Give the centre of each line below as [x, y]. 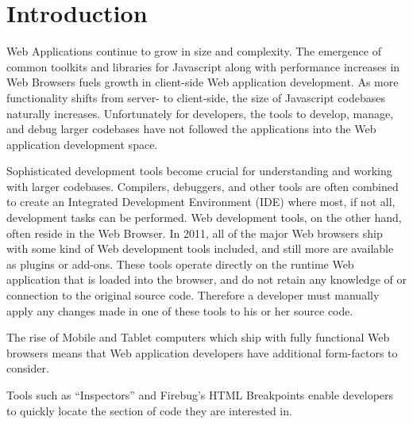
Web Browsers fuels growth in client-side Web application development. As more [203, 82]
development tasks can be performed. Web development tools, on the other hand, [204, 218]
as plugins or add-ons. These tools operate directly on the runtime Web [180, 264]
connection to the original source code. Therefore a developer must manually [193, 295]
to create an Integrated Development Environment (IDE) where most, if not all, [201, 202]
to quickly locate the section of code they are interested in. [149, 410]
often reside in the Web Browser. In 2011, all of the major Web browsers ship [195, 233]
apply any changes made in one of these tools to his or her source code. [180, 310]
